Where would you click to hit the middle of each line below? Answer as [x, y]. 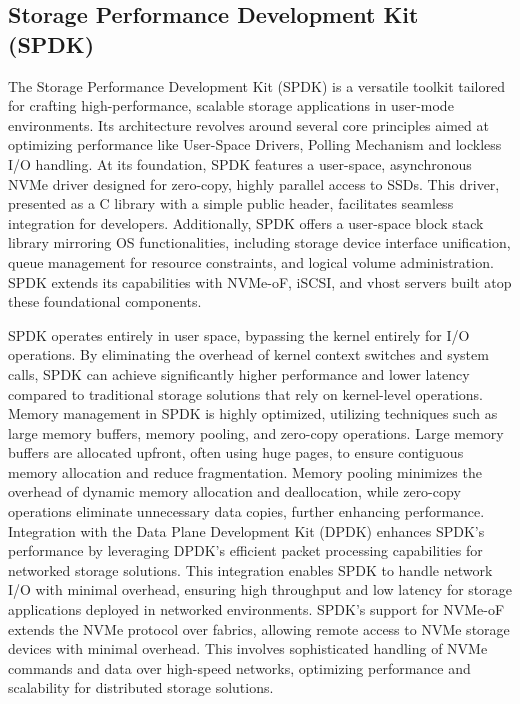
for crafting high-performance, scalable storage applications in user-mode [231, 105]
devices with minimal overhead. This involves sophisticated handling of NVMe [248, 648]
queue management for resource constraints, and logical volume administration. [251, 261]
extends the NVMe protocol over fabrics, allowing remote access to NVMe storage [259, 628]
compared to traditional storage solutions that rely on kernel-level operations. [246, 393]
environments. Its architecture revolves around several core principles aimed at [248, 124]
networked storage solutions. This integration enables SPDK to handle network [250, 569]
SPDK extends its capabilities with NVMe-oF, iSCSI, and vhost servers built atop [260, 281]
